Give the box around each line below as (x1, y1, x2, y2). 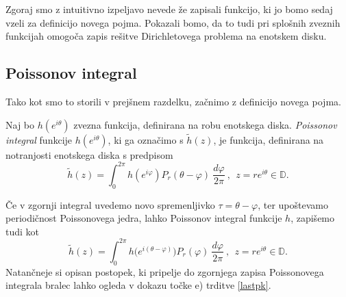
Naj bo (5, 117, 35, 131)
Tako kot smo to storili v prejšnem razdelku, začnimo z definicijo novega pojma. (5, 94, 341, 108)
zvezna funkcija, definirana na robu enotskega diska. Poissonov (73, 117, 337, 131)
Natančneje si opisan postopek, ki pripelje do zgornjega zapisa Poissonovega (5, 264, 324, 279)
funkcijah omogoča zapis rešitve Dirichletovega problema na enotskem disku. (5, 29, 327, 43)
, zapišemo (291, 211, 335, 225)
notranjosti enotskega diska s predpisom (5, 147, 173, 162)
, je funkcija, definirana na (213, 132, 324, 146)
